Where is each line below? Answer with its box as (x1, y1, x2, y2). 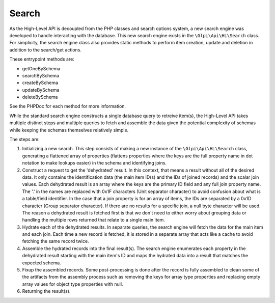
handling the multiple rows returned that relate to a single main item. (22, 217, 166, 223)
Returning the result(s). (22, 288, 71, 294)
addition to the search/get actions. (9, 46, 81, 53)
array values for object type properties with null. (22, 281, 123, 287)
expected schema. (22, 260, 61, 266)
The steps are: (9, 136, 40, 143)
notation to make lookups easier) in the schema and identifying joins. (22, 160, 167, 166)
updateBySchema (22, 87, 60, 93)
